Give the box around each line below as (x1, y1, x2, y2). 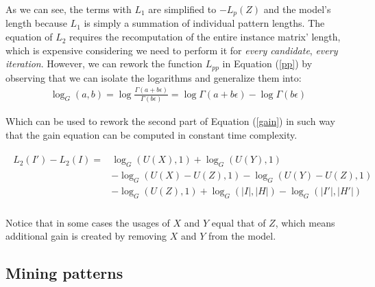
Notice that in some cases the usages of (5, 215, 170, 229)
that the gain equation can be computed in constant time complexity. (5, 127, 298, 141)
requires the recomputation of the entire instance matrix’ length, (69, 30, 341, 44)
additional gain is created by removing (5, 229, 167, 243)
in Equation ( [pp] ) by (222, 56, 313, 71)
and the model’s (263, 2, 331, 16)
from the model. (208, 229, 276, 243)
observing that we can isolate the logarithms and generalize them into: (5, 70, 302, 84)
